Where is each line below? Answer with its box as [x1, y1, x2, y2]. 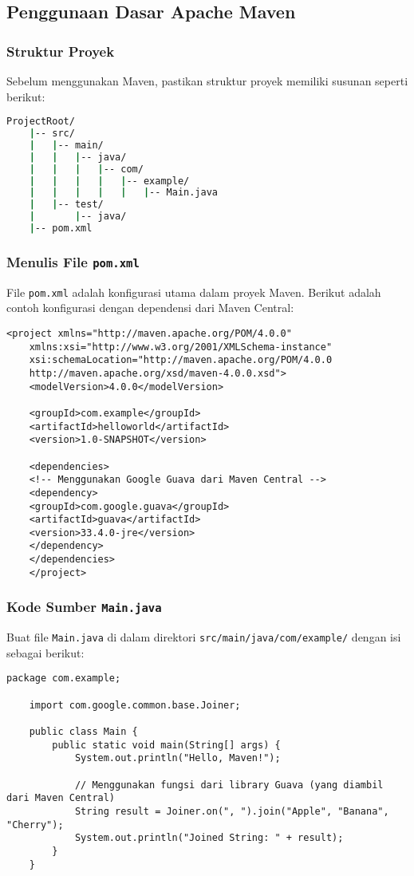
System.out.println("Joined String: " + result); [74, 832, 344, 844]
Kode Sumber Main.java [6, 597, 162, 617]
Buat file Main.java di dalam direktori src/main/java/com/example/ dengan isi [6, 629, 401, 645]
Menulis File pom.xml [6, 251, 140, 271]
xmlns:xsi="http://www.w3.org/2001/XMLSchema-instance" [29, 341, 333, 353]
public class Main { [29, 726, 138, 738]
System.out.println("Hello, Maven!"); [74, 752, 281, 764]
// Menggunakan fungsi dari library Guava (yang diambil [74, 779, 384, 791]
